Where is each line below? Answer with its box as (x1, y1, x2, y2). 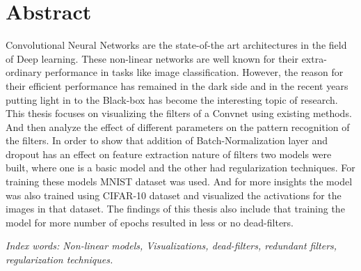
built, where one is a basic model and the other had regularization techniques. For (6, 160, 355, 175)
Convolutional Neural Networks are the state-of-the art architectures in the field (6, 38, 347, 52)
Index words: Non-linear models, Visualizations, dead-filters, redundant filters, (6, 238, 337, 253)
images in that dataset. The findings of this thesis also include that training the (6, 201, 345, 216)
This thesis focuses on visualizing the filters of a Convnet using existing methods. (6, 106, 352, 121)
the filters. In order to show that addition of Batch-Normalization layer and (6, 133, 328, 148)
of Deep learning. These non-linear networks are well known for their (6, 51, 298, 65)
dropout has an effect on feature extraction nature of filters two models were (6, 146, 332, 161)
